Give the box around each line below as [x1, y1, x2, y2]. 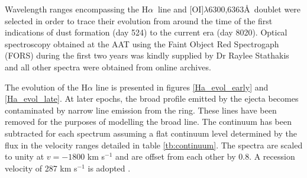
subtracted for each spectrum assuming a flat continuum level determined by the [5, 127, 297, 139]
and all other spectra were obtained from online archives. [5, 60, 211, 73]
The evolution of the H [5, 80, 88, 93]
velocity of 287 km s [5, 161, 77, 174]
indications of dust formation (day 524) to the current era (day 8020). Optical [5, 26, 287, 38]
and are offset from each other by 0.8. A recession [115, 150, 295, 163]
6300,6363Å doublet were [208, 3, 301, 15]
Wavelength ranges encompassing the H [5, 3, 148, 15]
